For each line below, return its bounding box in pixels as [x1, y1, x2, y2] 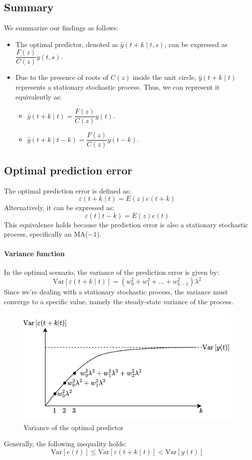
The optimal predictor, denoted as [15, 39, 118, 49]
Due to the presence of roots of [15, 72, 109, 82]
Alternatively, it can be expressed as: [4, 202, 115, 213]
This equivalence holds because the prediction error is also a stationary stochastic [4, 219, 249, 229]
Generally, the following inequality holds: [4, 438, 127, 449]
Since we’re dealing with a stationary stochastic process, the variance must [4, 287, 228, 297]
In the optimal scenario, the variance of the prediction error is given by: [4, 266, 219, 277]
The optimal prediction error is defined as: [4, 185, 131, 195]
